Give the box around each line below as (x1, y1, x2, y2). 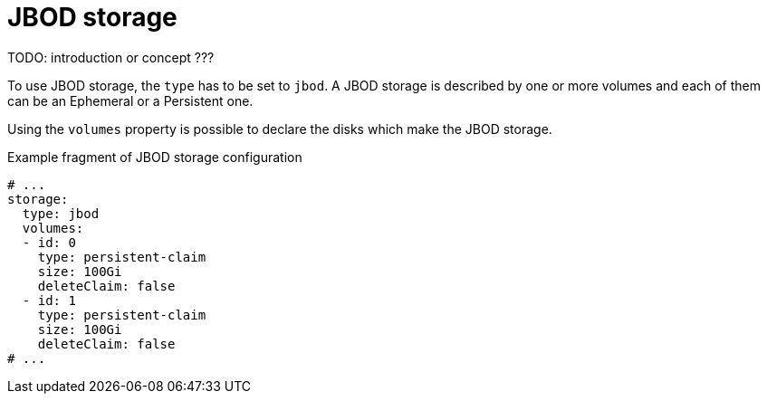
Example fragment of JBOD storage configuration (7, 148, 302, 165)
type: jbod (22, 205, 100, 221)
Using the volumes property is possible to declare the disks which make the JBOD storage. (7, 120, 552, 137)
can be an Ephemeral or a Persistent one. (7, 92, 254, 109)
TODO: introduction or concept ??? (7, 49, 215, 65)
